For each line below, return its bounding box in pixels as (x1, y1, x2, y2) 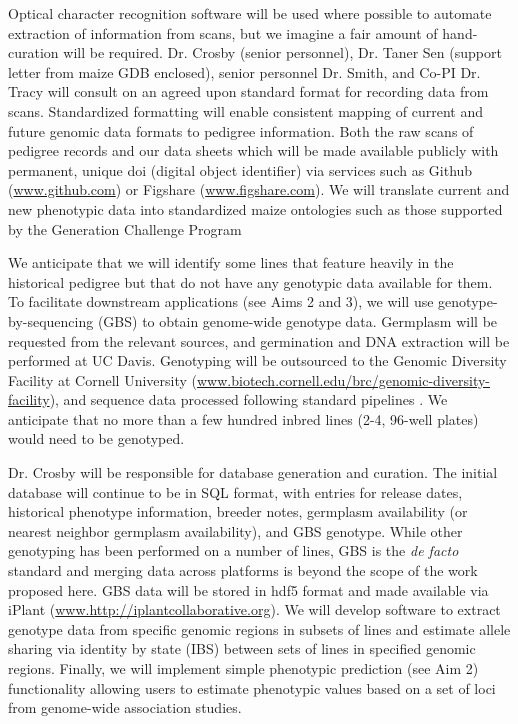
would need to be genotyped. (8, 428, 185, 449)
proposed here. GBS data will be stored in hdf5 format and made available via (8, 579, 489, 600)
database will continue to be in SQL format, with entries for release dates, (8, 481, 463, 502)
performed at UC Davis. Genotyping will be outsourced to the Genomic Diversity (8, 350, 507, 371)
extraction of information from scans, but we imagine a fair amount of (8, 22, 438, 43)
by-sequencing (8, 310, 94, 331)
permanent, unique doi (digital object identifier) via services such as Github (8, 159, 473, 180)
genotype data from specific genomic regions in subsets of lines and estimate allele (8, 618, 511, 639)
